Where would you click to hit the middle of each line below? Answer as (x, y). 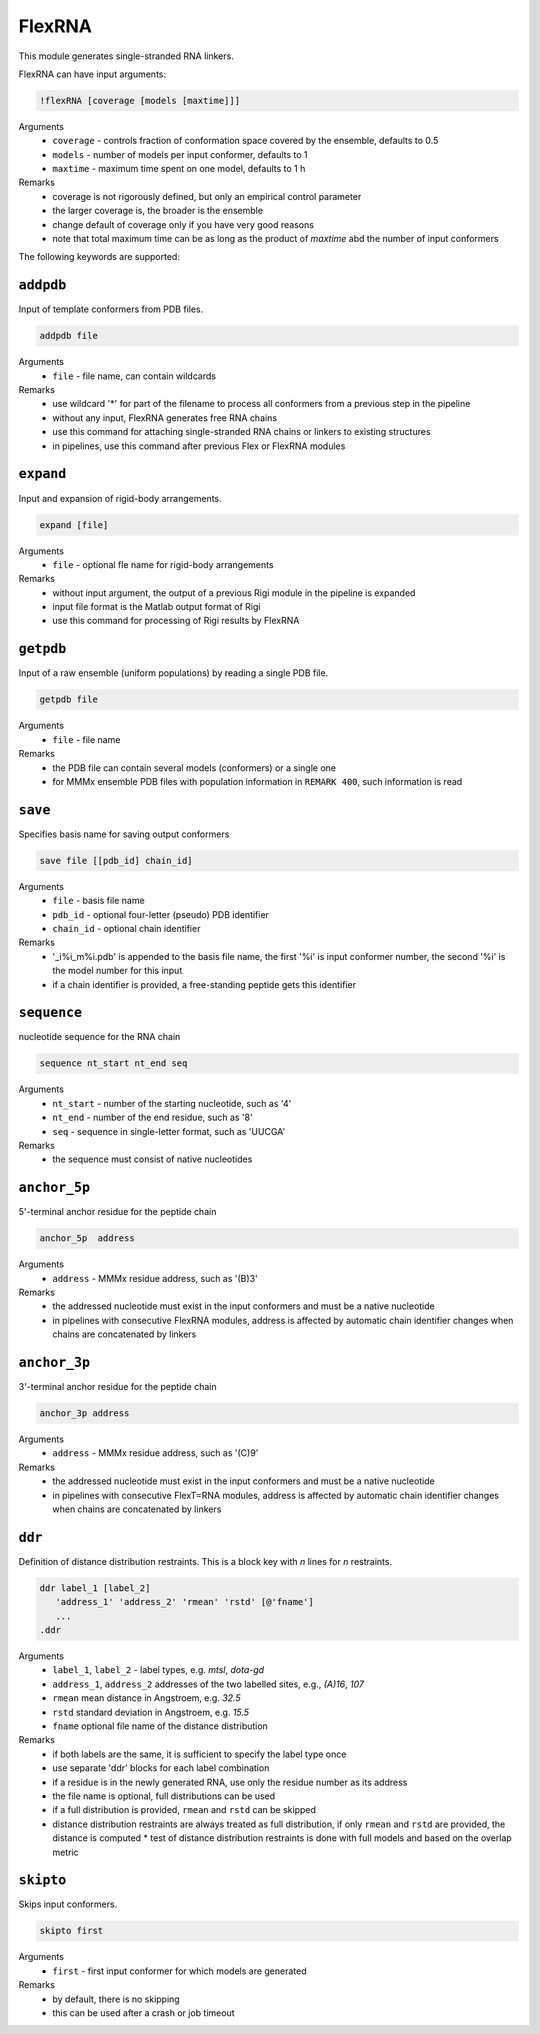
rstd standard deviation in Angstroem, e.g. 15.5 (151, 1712)
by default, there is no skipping (116, 1999)
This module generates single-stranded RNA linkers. (126, 56)
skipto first (71, 1931)
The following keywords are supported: (99, 257)
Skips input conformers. (68, 1904)
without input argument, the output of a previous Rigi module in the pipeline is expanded (234, 592)
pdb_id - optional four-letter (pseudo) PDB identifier (161, 914)
